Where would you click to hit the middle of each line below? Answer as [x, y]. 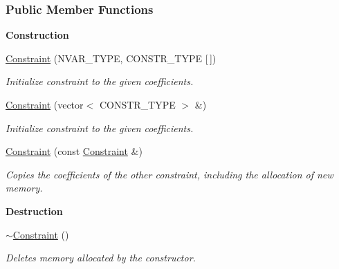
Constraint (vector [45, 104]
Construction [37, 35]
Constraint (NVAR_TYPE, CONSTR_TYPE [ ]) [111, 58]
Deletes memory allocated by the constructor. [101, 258]
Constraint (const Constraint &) [74, 151]
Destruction [34, 211]
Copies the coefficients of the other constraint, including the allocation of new [169, 174]
